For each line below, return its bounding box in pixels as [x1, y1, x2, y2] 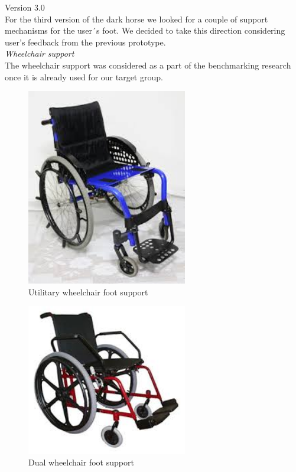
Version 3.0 [5, 1, 45, 13]
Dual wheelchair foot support [28, 455, 134, 468]
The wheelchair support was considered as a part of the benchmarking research [5, 58, 291, 71]
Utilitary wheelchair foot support [28, 285, 148, 298]
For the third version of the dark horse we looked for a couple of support [5, 12, 268, 25]
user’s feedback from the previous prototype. [5, 35, 166, 48]
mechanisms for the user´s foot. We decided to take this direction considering [5, 24, 285, 37]
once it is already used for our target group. [5, 70, 163, 83]
